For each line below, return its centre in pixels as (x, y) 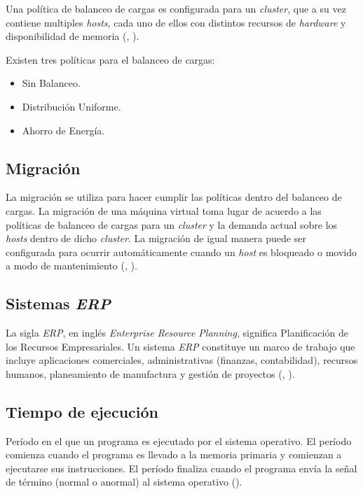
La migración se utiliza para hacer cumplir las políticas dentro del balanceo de (174, 197)
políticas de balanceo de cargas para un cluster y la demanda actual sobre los (172, 224)
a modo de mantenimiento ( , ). (71, 266)
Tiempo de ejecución (82, 411)
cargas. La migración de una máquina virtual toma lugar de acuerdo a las (164, 210)
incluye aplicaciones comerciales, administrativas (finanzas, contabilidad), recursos (182, 360)
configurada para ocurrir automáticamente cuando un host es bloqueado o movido (181, 252)
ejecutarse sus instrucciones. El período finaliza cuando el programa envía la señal (181, 468)
